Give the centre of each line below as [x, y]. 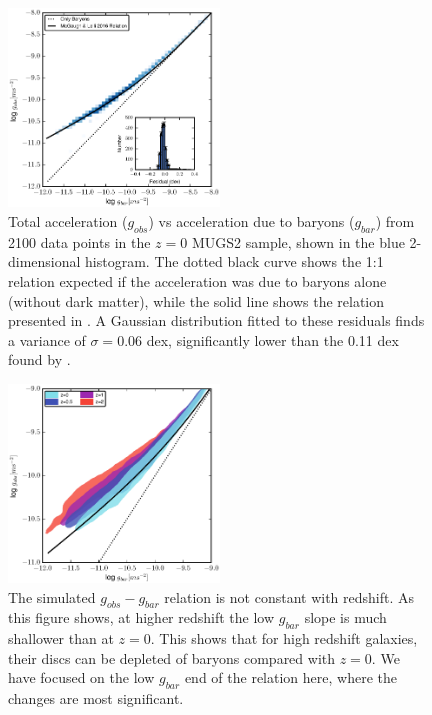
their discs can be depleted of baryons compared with [172, 657]
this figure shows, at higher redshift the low [141, 617]
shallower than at [61, 638]
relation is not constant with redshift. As [289, 596]
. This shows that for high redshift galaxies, [284, 638]
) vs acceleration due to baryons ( [251, 220]
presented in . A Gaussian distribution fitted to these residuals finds [216, 320]
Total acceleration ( [68, 220]
